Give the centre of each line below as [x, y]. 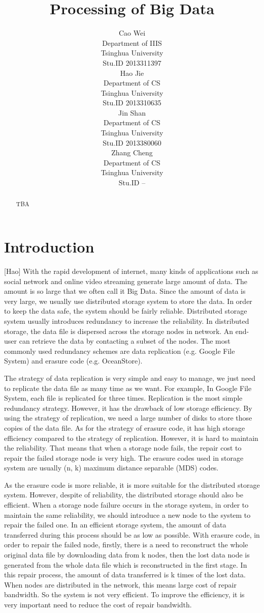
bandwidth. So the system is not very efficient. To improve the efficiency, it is [124, 594]
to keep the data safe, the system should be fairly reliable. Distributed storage [126, 311]
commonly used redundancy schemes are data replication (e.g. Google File [120, 351]
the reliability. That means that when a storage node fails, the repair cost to [123, 448]
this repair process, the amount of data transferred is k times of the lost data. [125, 575]
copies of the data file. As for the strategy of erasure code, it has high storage [125, 427]
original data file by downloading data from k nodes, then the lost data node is [127, 555]
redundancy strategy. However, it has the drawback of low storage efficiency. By [128, 408]
